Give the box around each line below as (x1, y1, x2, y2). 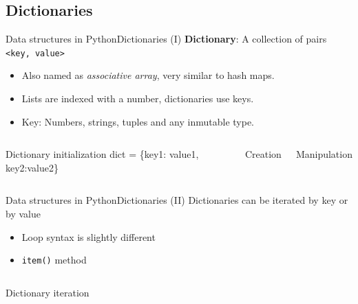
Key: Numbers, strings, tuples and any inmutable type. (21, 114, 254, 128)
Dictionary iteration (6, 285, 89, 299)
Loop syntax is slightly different (21, 229, 156, 244)
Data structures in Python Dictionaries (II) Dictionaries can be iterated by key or (6, 193, 348, 207)
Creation (244, 147, 282, 161)
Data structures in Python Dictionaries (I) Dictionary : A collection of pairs (6, 32, 327, 46)
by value (6, 207, 41, 221)
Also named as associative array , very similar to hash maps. (21, 68, 275, 82)
